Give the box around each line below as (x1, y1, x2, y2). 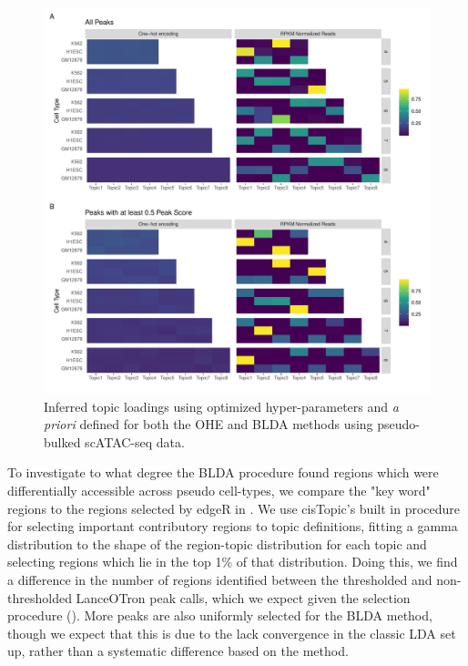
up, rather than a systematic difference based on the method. (7, 641, 349, 661)
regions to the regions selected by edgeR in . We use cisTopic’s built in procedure (7, 498, 460, 517)
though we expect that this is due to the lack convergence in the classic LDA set (7, 623, 456, 642)
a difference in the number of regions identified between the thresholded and (7, 569, 432, 589)
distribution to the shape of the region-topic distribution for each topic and (7, 534, 427, 553)
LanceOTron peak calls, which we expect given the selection (76, 588, 411, 607)
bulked (44, 432, 81, 451)
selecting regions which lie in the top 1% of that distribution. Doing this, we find (7, 552, 458, 571)
